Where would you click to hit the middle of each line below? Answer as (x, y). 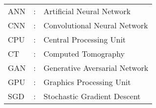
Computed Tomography (84, 54)
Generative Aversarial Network (96, 68)
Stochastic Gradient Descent (92, 96)
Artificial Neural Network (87, 11)
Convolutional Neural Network (96, 25)
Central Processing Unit (85, 39)
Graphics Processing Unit (87, 82)
